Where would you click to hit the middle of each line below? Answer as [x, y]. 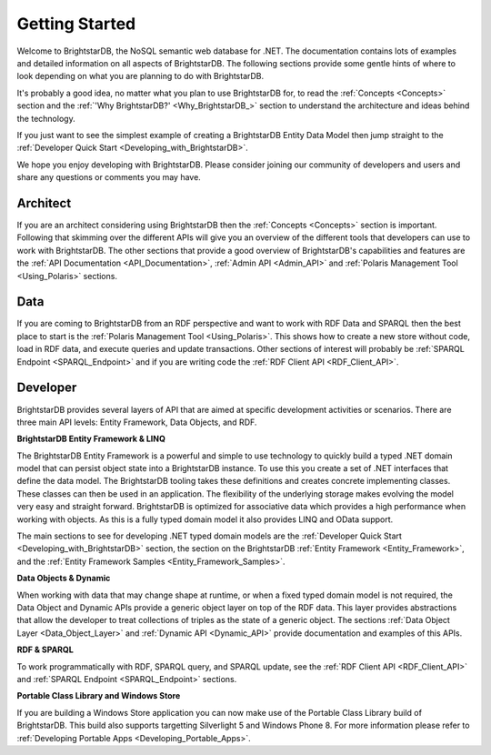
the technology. [46, 118]
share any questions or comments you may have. [109, 177]
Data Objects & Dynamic [64, 579]
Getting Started [76, 24]
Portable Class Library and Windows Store [99, 696]
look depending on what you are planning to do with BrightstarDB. [140, 76]
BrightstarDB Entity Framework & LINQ [91, 439]
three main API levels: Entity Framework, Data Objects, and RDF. [137, 422]
